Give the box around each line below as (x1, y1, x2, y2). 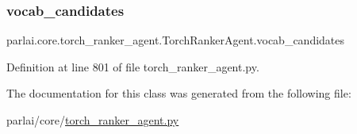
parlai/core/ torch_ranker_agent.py (6, 112, 179, 128)
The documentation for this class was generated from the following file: (6, 85, 351, 101)
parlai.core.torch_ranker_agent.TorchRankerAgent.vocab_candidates (6, 32, 345, 48)
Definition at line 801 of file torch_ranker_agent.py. (6, 58, 259, 75)
